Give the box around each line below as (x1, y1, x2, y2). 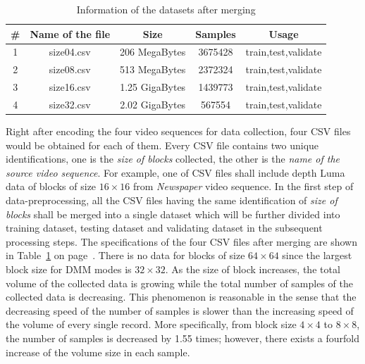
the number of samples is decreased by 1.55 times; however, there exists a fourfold (6, 330, 359, 345)
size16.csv (49, 80, 91, 94)
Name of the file (30, 26, 111, 41)
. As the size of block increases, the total (165, 262, 340, 276)
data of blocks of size (6, 179, 97, 194)
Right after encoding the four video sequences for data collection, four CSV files (6, 124, 351, 139)
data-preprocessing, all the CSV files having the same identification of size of (6, 193, 338, 208)
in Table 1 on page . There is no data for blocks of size (6, 248, 245, 263)
